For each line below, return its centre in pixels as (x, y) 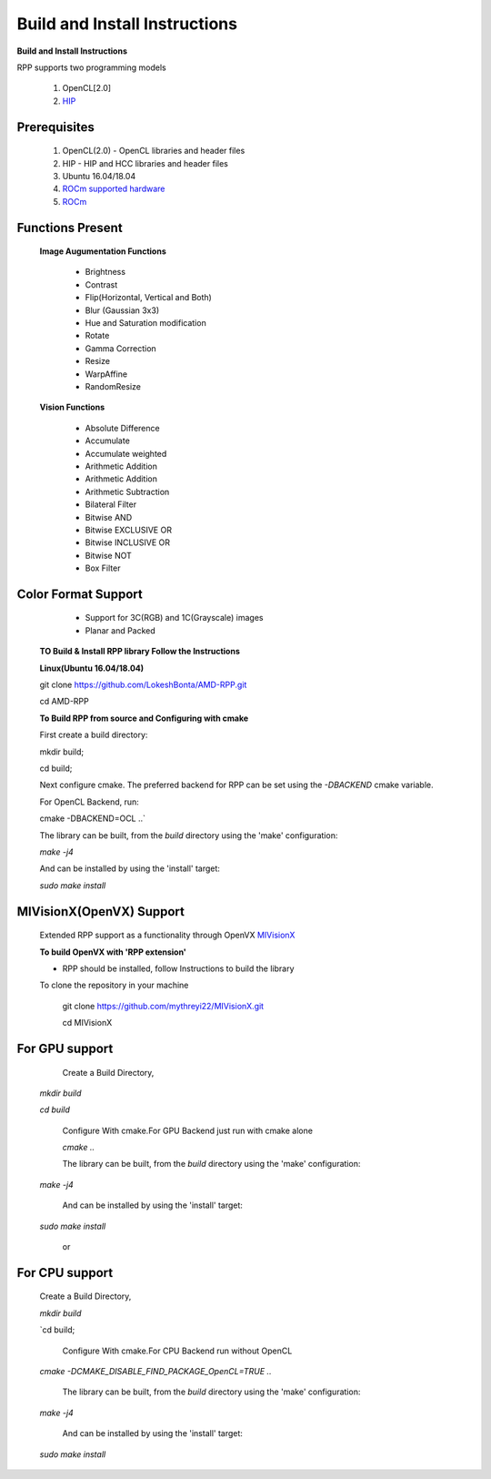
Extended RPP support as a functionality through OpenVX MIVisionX (167, 935)
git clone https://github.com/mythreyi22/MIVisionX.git (163, 1006)
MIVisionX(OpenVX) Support (101, 912)
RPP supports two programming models (92, 67)
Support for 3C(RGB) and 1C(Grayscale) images (174, 618)
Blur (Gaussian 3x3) (122, 310)
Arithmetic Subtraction (127, 491)
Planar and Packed (120, 630)
